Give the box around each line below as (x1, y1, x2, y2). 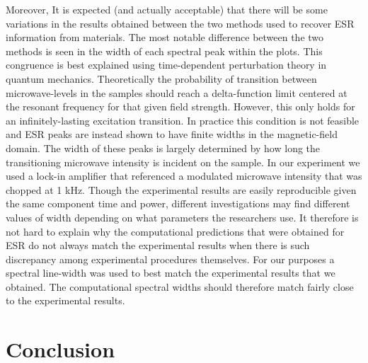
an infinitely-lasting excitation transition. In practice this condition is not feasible (6, 113, 360, 127)
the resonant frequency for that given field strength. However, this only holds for (6, 99, 355, 114)
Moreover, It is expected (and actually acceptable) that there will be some (6, 2, 328, 16)
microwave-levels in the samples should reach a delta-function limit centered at (6, 85, 347, 100)
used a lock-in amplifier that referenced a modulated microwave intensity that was (6, 168, 362, 183)
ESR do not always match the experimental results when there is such (6, 238, 310, 253)
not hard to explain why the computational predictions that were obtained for (6, 224, 345, 238)
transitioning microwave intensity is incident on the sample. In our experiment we (6, 154, 360, 169)
